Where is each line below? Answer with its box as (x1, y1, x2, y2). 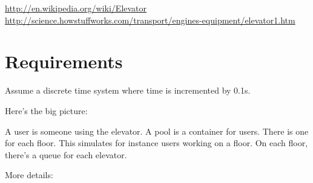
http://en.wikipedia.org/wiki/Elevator (5, 2, 147, 14)
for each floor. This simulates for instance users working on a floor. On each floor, (5, 136, 308, 149)
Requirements (5, 49, 123, 74)
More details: (5, 169, 53, 181)
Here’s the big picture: (5, 104, 88, 117)
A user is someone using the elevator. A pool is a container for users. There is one (5, 124, 309, 137)
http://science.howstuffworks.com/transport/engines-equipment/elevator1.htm (5, 13, 295, 26)
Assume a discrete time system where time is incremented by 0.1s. (5, 84, 251, 97)
